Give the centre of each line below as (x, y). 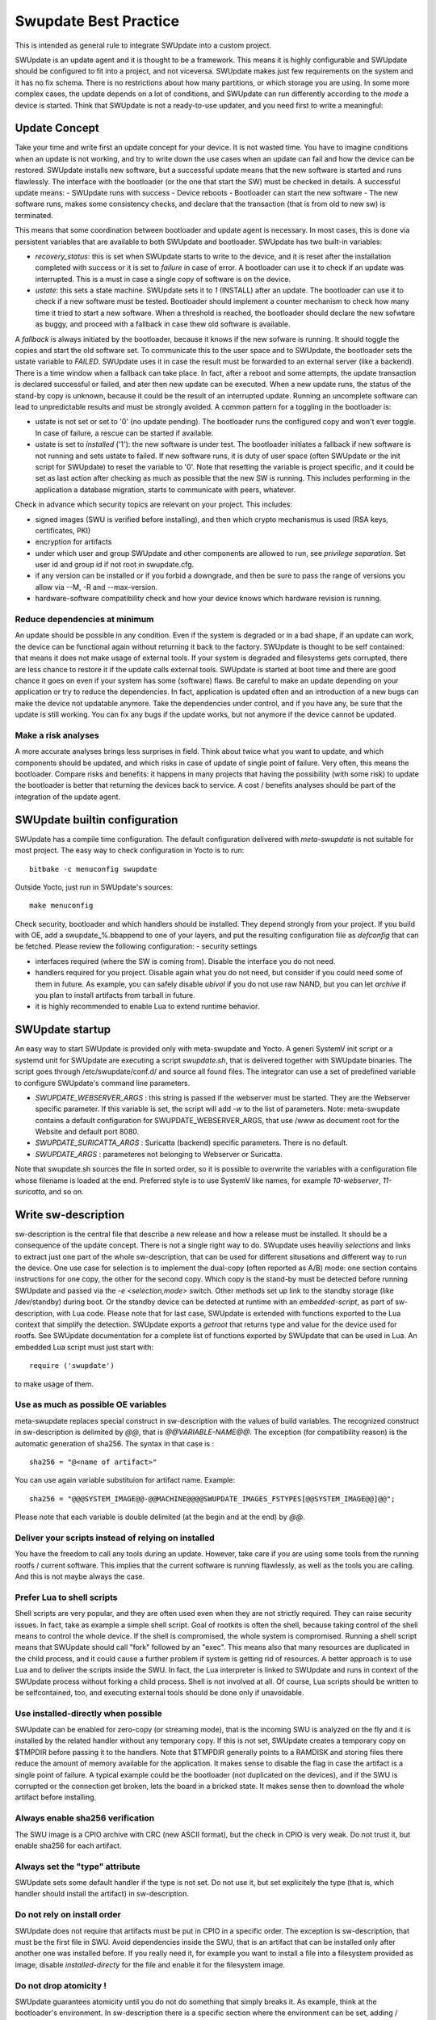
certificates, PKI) (63, 530)
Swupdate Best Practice (97, 21)
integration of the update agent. (68, 797)
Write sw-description (70, 1215)
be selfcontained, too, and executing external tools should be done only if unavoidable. (159, 1692)
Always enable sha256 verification (85, 1818)
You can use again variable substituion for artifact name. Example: (125, 1480)
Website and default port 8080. (87, 1132)
